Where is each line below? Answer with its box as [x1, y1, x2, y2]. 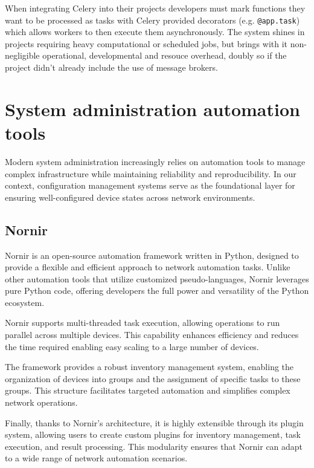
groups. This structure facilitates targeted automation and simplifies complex [5, 384, 290, 397]
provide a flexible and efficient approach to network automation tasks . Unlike [5, 261, 290, 273]
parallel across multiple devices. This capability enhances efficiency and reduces [5, 328, 299, 341]
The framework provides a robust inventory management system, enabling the [5, 360, 294, 373]
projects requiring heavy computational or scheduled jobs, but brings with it [5, 37, 288, 50]
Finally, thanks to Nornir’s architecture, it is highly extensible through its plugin [5, 416, 304, 429]
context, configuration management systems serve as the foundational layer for [5, 179, 295, 192]
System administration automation [5, 96, 300, 121]
